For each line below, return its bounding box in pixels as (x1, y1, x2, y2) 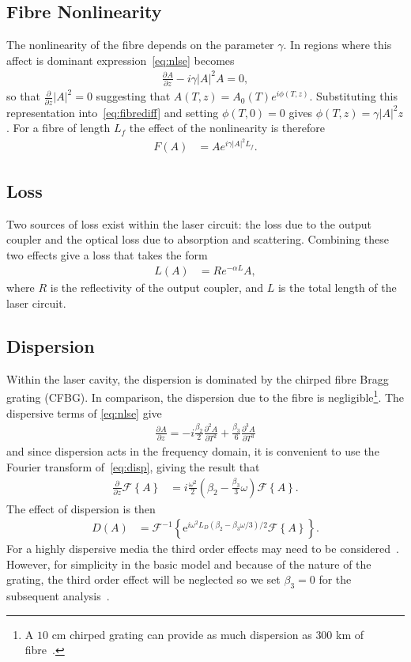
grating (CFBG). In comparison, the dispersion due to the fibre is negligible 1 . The (6, 387, 405, 406)
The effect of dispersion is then (6, 500, 156, 516)
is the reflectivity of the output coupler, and (50, 279, 264, 296)
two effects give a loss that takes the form (6, 246, 208, 263)
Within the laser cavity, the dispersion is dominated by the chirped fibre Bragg (6, 370, 389, 387)
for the (319, 571, 352, 588)
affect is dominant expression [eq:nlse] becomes (6, 51, 235, 68)
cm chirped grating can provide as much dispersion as (51, 626, 312, 642)
